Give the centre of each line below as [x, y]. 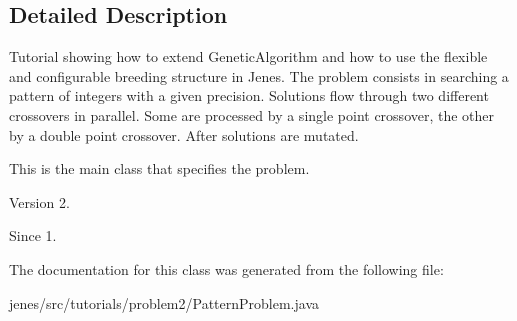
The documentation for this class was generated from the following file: [226, 268]
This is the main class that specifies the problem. [159, 168]
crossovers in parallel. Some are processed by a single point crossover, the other [252, 114]
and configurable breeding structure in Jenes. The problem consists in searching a [259, 75]
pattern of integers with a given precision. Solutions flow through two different [249, 95]
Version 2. [39, 201]
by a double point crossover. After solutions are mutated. [184, 134]
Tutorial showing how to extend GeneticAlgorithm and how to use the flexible [248, 56]
